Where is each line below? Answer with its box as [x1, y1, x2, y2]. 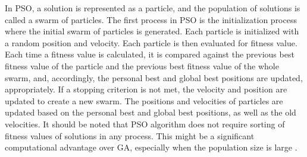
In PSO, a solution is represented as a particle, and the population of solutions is [5, 2, 300, 14]
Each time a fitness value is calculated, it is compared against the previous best [5, 48, 295, 60]
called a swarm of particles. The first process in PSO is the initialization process [5, 13, 297, 25]
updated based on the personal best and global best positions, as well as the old [5, 106, 296, 118]
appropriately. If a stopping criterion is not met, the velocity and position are [5, 83, 287, 95]
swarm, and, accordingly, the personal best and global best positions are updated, [5, 71, 303, 84]
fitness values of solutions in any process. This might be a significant [5, 129, 255, 142]
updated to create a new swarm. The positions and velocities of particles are [5, 94, 283, 107]
